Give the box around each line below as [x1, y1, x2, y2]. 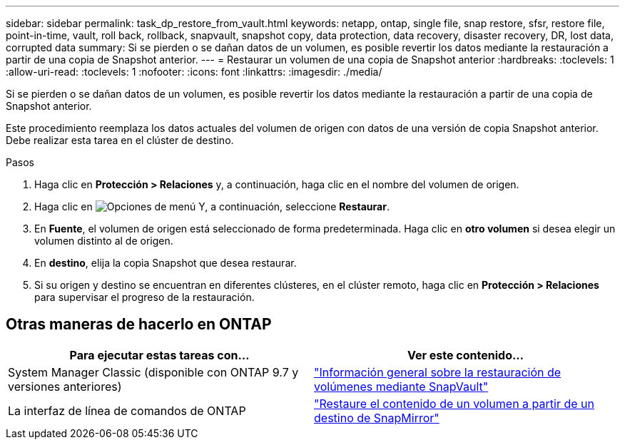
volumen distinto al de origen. [34, 235, 173, 247]
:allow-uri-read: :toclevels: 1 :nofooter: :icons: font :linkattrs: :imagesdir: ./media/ [6, 66, 382, 78]
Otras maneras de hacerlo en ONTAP [6, 315, 272, 334]
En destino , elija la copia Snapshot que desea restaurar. [34, 257, 297, 269]
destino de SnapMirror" [314, 410, 439, 425]
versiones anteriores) [8, 379, 122, 394]
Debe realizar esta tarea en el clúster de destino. [6, 134, 234, 146]
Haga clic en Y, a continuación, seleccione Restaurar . [34, 200, 390, 213]
